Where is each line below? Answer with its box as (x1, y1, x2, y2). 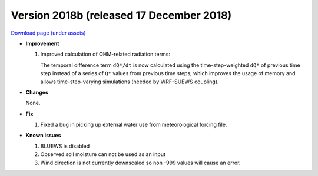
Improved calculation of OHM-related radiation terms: (40, 50, 171, 58)
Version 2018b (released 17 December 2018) (11, 9, 232, 22)
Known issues (25, 132, 61, 139)
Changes (25, 89, 48, 96)
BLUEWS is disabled (40, 143, 90, 150)
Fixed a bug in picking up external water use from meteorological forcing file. (40, 121, 227, 128)
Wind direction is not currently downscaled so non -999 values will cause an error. (40, 159, 241, 166)
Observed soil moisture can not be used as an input (40, 151, 166, 158)
